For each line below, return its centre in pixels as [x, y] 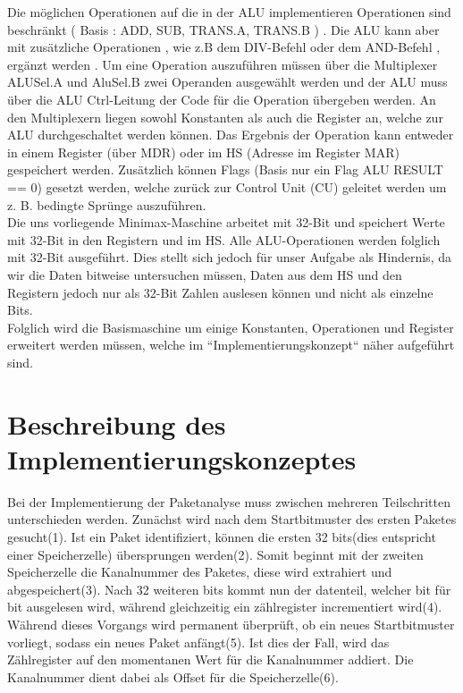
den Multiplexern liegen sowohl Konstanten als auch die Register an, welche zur [225, 117]
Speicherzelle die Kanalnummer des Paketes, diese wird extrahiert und [200, 572]
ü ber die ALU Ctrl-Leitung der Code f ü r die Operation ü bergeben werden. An [222, 99]
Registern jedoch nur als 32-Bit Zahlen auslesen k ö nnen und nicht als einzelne [220, 292]
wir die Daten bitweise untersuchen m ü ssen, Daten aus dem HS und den [205, 274]
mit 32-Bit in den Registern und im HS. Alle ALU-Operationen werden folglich [224, 239]
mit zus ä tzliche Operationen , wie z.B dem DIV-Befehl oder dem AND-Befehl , [224, 47]
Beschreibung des [117, 423]
